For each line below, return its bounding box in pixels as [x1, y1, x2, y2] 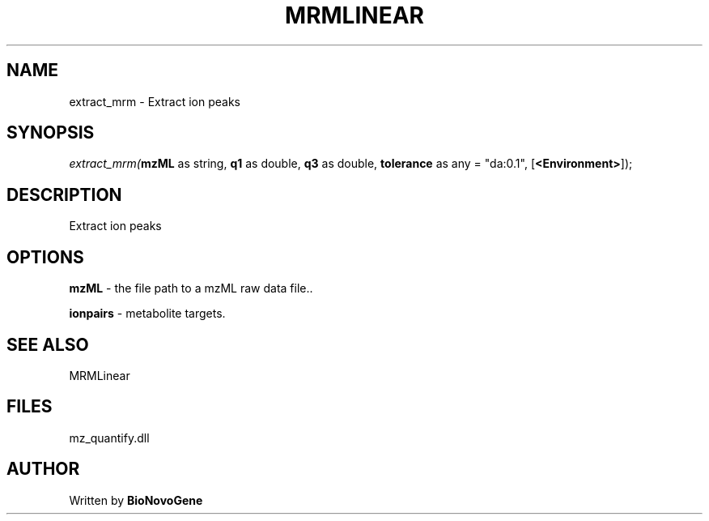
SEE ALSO [6, 334, 89, 355]
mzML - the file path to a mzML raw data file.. [69, 281, 313, 296]
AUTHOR [6, 459, 80, 480]
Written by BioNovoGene [69, 493, 203, 507]
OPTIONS [6, 246, 84, 267]
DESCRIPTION [6, 184, 122, 205]
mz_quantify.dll [69, 430, 150, 445]
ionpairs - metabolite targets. [69, 306, 226, 321]
